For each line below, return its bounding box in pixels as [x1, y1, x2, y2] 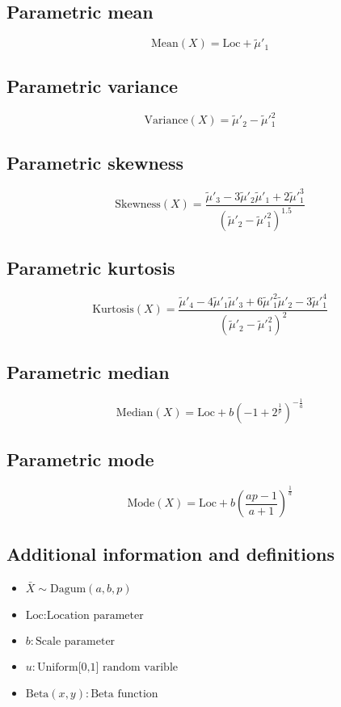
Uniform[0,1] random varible [37, 661, 179, 673]
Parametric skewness [6, 149, 183, 175]
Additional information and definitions [6, 541, 335, 566]
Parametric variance [6, 73, 179, 98]
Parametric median [6, 359, 170, 384]
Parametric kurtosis [6, 255, 175, 280]
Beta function [91, 688, 158, 700]
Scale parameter [36, 635, 116, 647]
